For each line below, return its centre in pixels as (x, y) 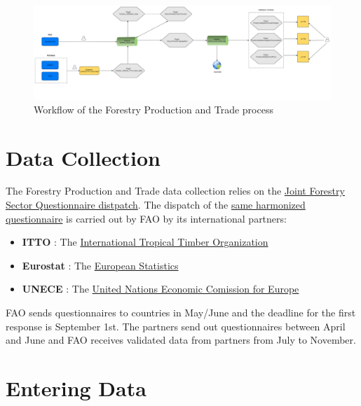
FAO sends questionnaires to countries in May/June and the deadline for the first (181, 313)
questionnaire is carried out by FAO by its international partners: (146, 218)
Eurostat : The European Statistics (100, 265)
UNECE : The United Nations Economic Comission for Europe (161, 289)
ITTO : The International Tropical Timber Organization (145, 242)
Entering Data (76, 388)
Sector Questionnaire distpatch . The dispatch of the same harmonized (156, 205)
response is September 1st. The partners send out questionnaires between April (176, 326)
